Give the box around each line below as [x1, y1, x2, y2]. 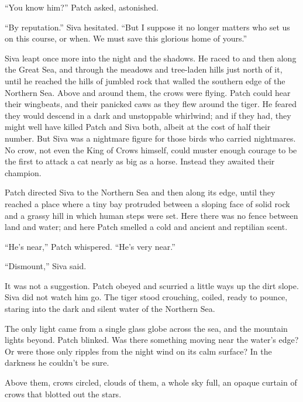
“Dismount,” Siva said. [5, 260, 87, 272]
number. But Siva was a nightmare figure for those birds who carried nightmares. [5, 132, 296, 144]
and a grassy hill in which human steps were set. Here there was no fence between [5, 209, 298, 221]
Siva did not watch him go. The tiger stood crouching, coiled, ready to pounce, [5, 291, 288, 303]
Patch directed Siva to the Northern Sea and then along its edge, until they [5, 186, 276, 198]
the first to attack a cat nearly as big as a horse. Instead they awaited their [5, 155, 275, 167]
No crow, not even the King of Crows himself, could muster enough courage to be [5, 143, 297, 156]
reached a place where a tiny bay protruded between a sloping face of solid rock [5, 197, 290, 209]
